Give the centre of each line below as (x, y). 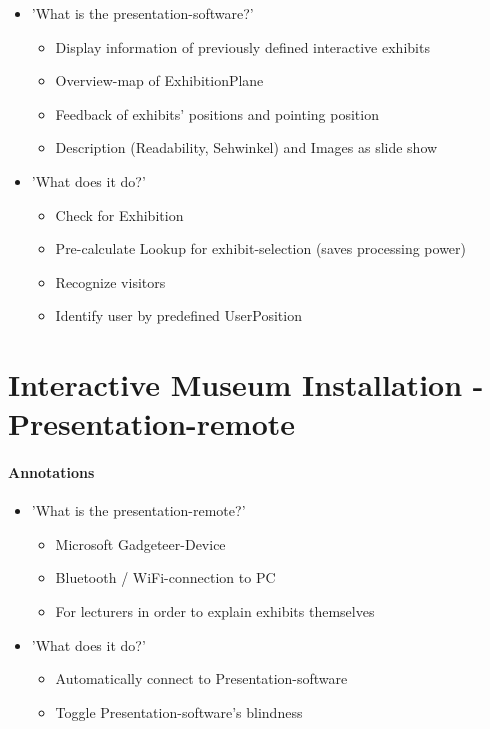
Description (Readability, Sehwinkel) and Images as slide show (246, 147)
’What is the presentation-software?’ (142, 13)
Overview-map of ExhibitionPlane (159, 80)
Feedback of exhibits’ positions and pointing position (217, 113)
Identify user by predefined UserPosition (178, 315)
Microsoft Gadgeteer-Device (140, 543)
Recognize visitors (110, 281)
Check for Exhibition (119, 214)
